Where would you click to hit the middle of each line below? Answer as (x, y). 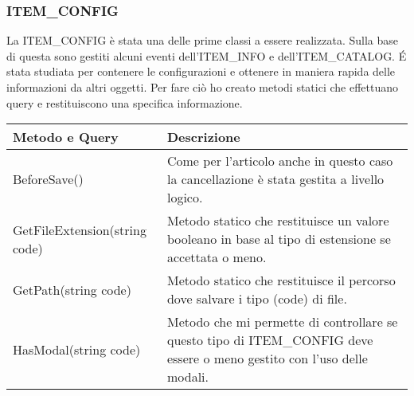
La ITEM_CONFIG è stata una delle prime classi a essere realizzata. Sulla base (202, 40)
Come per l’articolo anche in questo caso (280, 161)
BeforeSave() (48, 179)
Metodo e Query (66, 137)
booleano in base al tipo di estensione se (279, 239)
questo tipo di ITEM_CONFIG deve (270, 340)
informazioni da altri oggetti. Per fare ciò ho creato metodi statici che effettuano (203, 87)
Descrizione (203, 137)
